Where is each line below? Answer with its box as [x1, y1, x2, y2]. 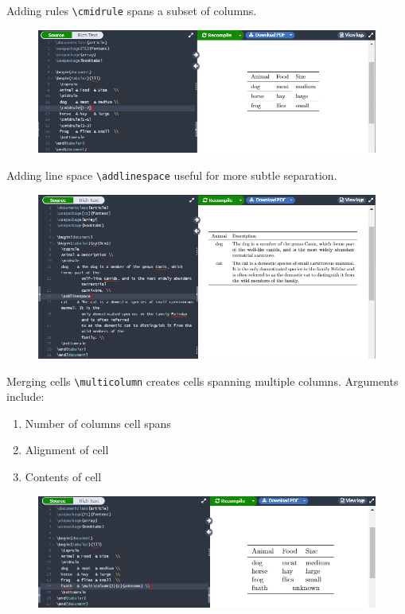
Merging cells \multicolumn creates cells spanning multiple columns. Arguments [6, 372, 399, 389]
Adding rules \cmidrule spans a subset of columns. [6, 2, 257, 18]
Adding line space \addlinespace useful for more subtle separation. [6, 166, 337, 183]
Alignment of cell [25, 441, 109, 458]
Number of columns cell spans [25, 414, 171, 431]
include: [6, 388, 45, 405]
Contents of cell [25, 468, 102, 485]
